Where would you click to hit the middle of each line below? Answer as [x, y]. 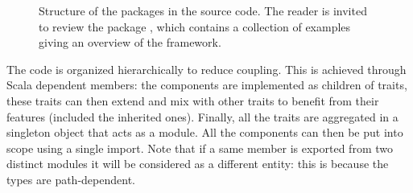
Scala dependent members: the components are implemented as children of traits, [207, 85]
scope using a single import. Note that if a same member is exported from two [200, 148]
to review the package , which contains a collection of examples [195, 26]
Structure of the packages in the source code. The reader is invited [203, 10]
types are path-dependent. [71, 179]
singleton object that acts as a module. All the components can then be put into [205, 132]
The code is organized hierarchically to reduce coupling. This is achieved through [206, 69]
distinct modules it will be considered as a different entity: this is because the [198, 164]
